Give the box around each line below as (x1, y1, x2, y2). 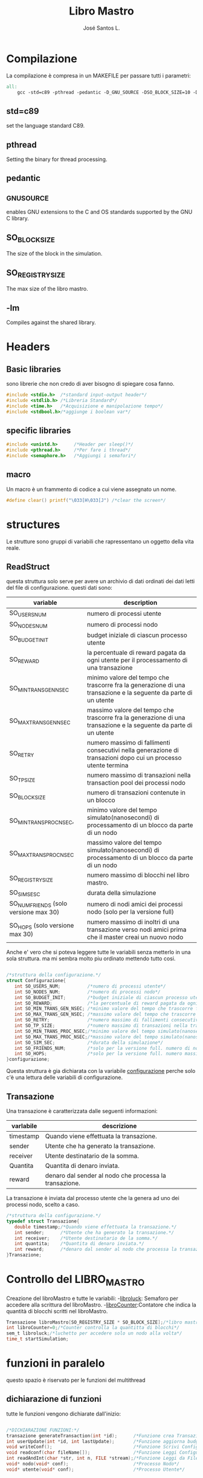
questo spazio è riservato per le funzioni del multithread (6, 1376, 146, 1384)
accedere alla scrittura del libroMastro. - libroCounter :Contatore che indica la (6, 1301, 196, 1308)
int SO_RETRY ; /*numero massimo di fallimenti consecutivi (14, 1017, 201, 1023)
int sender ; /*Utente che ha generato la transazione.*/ (14, 1229, 174, 1236)
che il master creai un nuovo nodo (86, 933, 184, 942)
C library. (6, 215, 29, 222)
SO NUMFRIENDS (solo (9, 899, 68, 909)
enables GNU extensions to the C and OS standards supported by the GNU (6, 208, 193, 216)
